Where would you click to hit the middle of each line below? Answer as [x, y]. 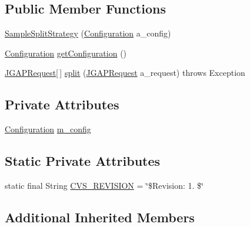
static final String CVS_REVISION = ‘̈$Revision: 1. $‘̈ [104, 185]
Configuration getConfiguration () [66, 53]
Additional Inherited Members [100, 217]
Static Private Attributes [83, 161]
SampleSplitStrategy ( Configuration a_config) [88, 33]
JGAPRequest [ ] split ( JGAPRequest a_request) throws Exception [125, 73]
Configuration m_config [48, 129]
